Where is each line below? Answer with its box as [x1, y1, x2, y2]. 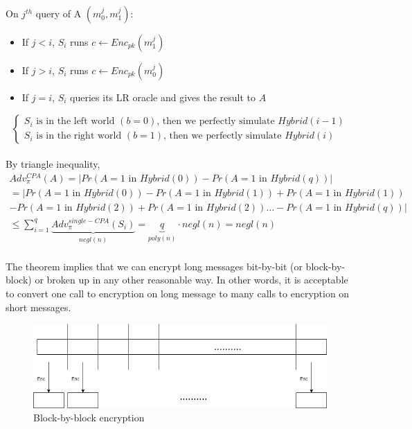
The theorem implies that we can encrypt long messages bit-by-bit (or [6, 259, 303, 273]
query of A [35, 6, 82, 20]
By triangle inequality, [6, 157, 100, 171]
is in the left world [36, 116, 115, 127]
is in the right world [36, 131, 122, 141]
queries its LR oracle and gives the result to [70, 90, 256, 104]
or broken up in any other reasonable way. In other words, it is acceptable [35, 272, 348, 287]
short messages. [6, 299, 71, 314]
